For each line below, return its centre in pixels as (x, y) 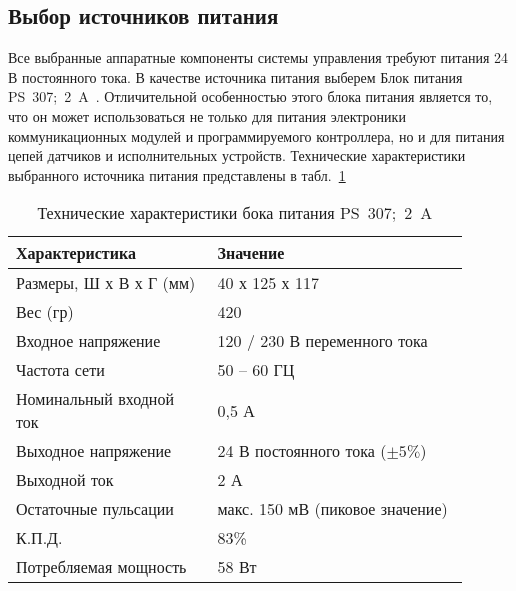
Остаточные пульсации (95, 509)
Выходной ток (65, 480)
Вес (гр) (45, 312)
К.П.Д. (39, 538)
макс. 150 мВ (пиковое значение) (332, 509)
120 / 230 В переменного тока (322, 341)
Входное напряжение (88, 341)
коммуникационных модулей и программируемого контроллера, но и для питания (256, 135)
